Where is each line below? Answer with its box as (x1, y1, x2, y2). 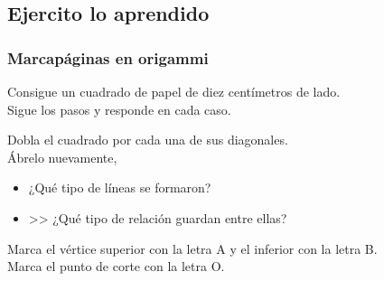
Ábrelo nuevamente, (7, 147, 117, 166)
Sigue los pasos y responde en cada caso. (7, 99, 231, 118)
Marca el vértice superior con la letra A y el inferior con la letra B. (7, 239, 378, 258)
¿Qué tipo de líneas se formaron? (28, 178, 211, 197)
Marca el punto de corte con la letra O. (7, 257, 225, 276)
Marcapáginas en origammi (7, 46, 209, 69)
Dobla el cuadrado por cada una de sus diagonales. (7, 130, 288, 149)
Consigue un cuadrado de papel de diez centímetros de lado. (7, 82, 341, 100)
